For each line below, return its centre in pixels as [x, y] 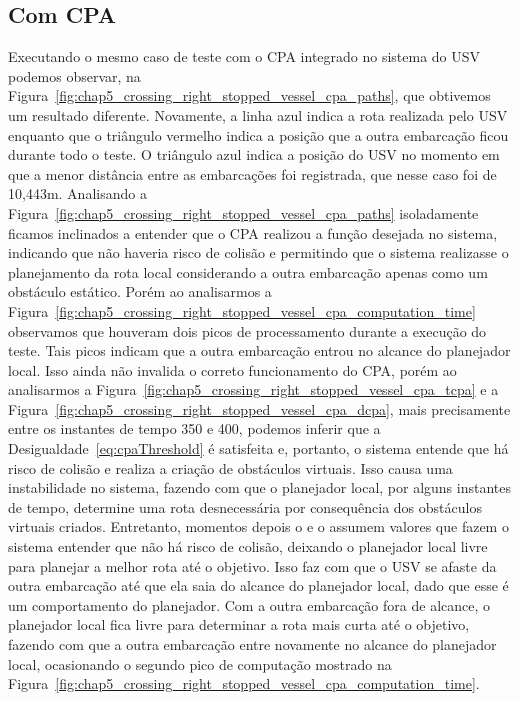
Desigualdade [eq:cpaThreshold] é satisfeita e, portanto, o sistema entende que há [258, 448]
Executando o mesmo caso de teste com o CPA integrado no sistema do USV [244, 56]
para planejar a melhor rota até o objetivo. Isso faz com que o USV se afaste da [252, 565]
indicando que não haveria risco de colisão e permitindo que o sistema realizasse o [258, 252]
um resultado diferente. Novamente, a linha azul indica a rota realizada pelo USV [258, 114]
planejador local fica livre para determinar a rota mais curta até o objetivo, [239, 624]
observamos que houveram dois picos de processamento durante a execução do [247, 330]
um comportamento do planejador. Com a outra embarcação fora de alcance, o [249, 604]
